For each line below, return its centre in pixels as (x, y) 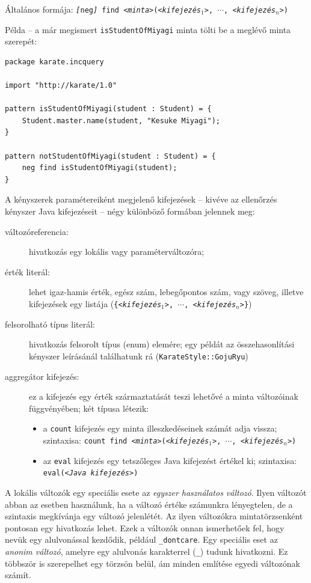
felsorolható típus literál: (50, 324)
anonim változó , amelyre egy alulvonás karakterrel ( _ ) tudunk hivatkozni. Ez (146, 551)
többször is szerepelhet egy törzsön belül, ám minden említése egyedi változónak (152, 563)
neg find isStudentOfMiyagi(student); (100, 168)
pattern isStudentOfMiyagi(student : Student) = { (108, 109)
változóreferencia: (37, 231)
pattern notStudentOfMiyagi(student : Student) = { (110, 156)
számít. (18, 575)
